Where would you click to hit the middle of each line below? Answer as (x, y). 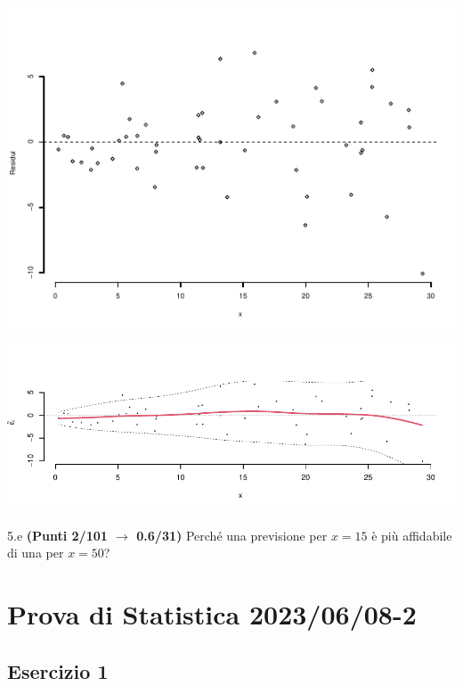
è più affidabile (412, 535)
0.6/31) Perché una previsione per (232, 535)
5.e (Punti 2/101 (57, 535)
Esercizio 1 (58, 670)
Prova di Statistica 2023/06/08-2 (212, 614)
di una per (36, 553)
